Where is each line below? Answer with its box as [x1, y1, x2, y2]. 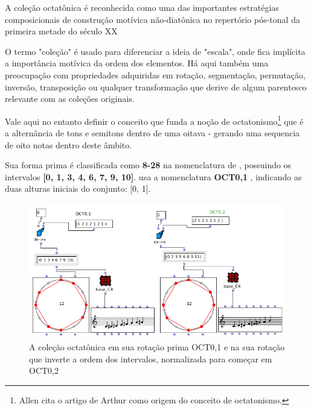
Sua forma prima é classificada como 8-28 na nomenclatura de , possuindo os [5, 159, 292, 171]
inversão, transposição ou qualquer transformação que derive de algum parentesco [5, 80, 307, 93]
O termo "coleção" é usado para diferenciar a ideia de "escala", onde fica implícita [5, 45, 306, 57]
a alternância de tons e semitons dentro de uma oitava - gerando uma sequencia [5, 127, 300, 139]
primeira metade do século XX [5, 25, 118, 37]
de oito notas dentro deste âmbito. [5, 138, 132, 151]
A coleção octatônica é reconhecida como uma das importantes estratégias [5, 1, 279, 13]
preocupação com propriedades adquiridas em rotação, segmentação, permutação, [5, 68, 306, 81]
